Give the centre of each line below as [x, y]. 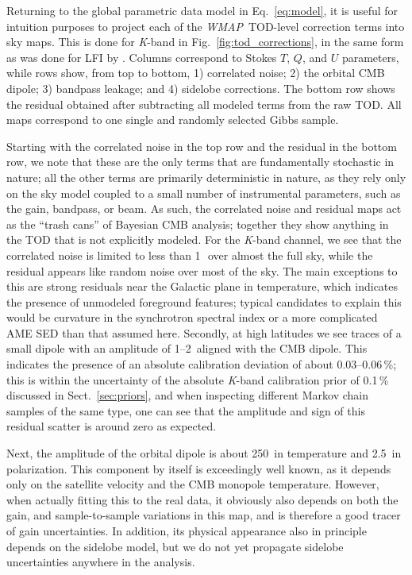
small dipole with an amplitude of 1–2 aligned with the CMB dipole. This [187, 348]
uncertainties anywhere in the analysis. [101, 562]
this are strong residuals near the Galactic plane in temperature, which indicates [202, 286]
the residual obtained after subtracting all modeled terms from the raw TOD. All [204, 104]
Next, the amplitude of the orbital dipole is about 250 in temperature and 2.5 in [204, 453]
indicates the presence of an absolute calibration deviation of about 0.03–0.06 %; [202, 364]
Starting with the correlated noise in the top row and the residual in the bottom [202, 146]
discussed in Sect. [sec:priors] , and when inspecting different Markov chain [188, 395]
